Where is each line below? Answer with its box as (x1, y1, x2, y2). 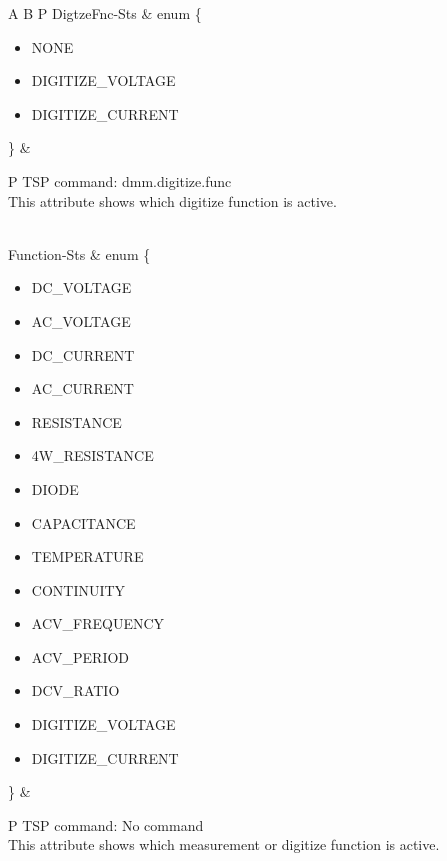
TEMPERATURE (31, 546, 144, 567)
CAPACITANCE (31, 512, 136, 533)
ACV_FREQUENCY (31, 613, 165, 634)
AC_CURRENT (31, 378, 134, 399)
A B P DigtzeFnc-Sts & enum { (8, 3, 202, 23)
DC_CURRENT (31, 344, 135, 365)
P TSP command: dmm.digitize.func (8, 170, 232, 191)
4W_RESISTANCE (31, 445, 154, 466)
